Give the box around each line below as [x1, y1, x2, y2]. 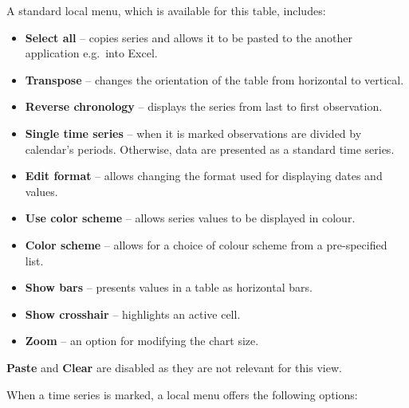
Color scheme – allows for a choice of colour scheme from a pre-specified [25, 236, 387, 253]
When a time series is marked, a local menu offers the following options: [6, 386, 358, 402]
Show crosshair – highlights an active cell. [25, 305, 241, 322]
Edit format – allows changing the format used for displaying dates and [25, 167, 383, 184]
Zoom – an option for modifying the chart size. [25, 332, 259, 349]
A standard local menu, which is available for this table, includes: [6, 2, 326, 18]
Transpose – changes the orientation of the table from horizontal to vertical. [25, 71, 404, 88]
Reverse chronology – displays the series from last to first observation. [25, 98, 383, 115]
